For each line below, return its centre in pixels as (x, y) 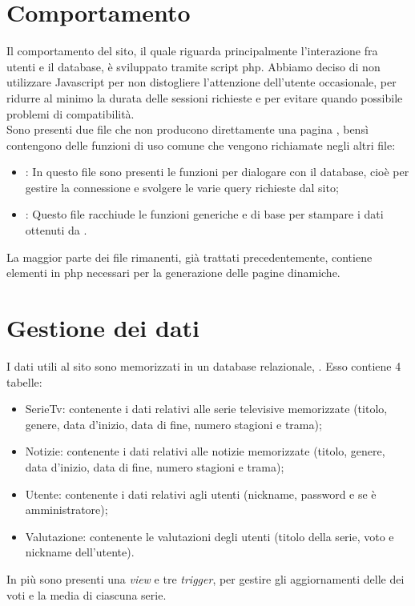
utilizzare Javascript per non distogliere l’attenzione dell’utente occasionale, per (201, 82)
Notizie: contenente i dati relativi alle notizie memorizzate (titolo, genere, (205, 451)
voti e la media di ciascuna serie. (87, 594)
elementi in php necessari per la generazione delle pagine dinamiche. (173, 273)
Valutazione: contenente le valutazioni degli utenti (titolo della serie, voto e (210, 536)
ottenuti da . (56, 230)
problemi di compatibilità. (71, 113)
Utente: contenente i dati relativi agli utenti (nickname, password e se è (201, 494)
